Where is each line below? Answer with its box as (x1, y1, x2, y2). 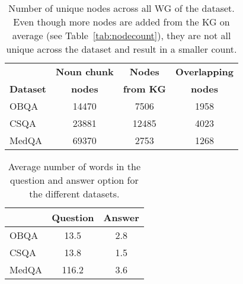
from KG (123, 82, 166, 95)
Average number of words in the (8, 159, 141, 173)
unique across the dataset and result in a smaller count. (6, 42, 237, 56)
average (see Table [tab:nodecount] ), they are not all (12, 28, 231, 42)
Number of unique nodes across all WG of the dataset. (8, 1, 235, 15)
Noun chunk (56, 65, 114, 78)
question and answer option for (10, 173, 139, 187)
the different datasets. (29, 187, 120, 200)
